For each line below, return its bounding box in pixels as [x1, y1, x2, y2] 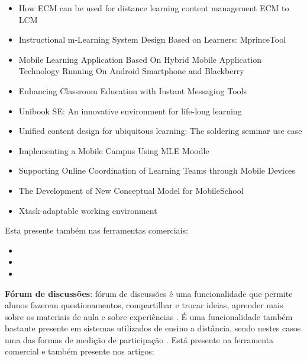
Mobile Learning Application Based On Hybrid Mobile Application [18, 53, 261, 65]
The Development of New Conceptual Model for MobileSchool [18, 184, 244, 196]
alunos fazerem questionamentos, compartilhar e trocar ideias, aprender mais [5, 299, 283, 311]
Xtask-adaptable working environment [18, 204, 157, 216]
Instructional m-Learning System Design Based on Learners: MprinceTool [18, 33, 286, 46]
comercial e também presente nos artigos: [5, 345, 154, 357]
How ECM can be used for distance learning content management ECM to [18, 2, 289, 14]
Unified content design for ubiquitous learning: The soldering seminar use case [18, 124, 302, 137]
